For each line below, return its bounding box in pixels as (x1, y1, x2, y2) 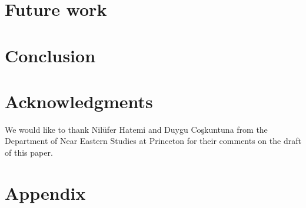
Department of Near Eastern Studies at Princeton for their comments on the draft (5, 135, 301, 147)
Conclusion (5, 43, 96, 67)
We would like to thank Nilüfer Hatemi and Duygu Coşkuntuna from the (5, 123, 268, 135)
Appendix (5, 180, 86, 204)
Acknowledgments (5, 89, 153, 113)
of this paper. (5, 146, 53, 159)
